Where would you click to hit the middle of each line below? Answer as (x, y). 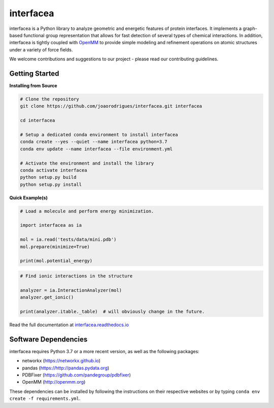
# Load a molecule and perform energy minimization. (87, 211)
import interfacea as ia (51, 225)
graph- (250, 28)
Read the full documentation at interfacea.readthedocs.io (69, 325)
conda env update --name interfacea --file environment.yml (96, 149)
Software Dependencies (48, 339)
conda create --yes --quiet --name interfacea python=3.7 (94, 142)
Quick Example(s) (28, 198)
